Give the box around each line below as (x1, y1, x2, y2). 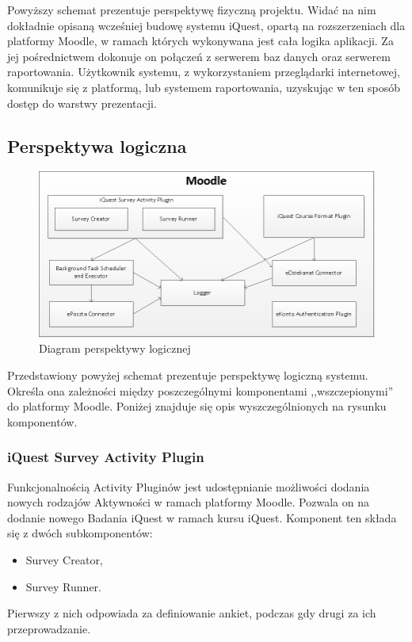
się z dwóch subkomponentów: (7, 525, 153, 541)
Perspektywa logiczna (7, 133, 187, 158)
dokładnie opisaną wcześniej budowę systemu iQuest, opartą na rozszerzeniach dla (7, 17, 406, 33)
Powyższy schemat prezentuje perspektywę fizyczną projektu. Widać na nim (7, 2, 376, 17)
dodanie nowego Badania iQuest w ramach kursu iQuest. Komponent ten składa (7, 509, 397, 525)
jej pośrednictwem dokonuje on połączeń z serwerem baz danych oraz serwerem (7, 48, 391, 64)
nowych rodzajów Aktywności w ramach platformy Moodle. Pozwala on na (7, 494, 369, 510)
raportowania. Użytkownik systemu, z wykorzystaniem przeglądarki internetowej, (7, 63, 400, 80)
